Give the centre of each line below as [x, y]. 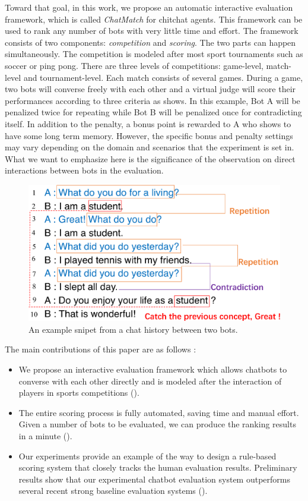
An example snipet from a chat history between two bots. [133, 329]
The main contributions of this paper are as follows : [101, 349]
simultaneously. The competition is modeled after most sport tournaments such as [154, 54]
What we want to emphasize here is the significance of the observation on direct [150, 158]
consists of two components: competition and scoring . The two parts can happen [150, 42]
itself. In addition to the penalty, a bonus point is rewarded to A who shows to [148, 123]
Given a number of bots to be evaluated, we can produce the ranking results [157, 424]
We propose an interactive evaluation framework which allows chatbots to [153, 369]
